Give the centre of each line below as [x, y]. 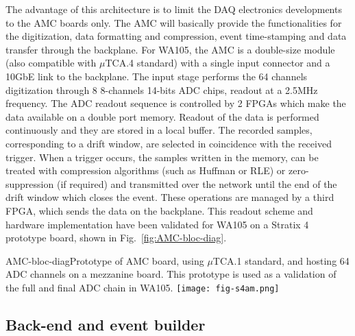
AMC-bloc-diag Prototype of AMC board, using [105, 260]
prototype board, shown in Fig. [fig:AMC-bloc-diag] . [116, 238]
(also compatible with [51, 63]
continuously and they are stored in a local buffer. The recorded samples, [159, 130]
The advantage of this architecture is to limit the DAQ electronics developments [174, 9]
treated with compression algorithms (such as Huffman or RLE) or [146, 170]
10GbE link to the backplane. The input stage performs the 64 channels [157, 76]
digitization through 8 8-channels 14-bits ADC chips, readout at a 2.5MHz [162, 89]
